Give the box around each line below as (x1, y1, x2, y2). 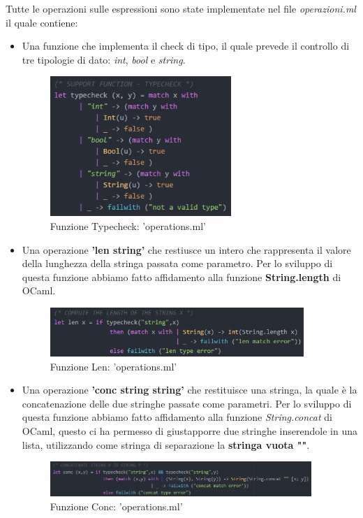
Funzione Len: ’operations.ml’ (50, 359, 177, 373)
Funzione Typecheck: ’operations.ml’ (50, 218, 206, 233)
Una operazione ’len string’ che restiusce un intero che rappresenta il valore (22, 242, 351, 257)
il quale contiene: (6, 15, 78, 29)
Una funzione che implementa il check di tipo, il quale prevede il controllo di (22, 38, 350, 53)
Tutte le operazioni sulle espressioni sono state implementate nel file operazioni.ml (6, 1, 356, 15)
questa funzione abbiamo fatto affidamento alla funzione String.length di (22, 269, 341, 284)
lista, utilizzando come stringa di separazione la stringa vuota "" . (22, 437, 310, 452)
